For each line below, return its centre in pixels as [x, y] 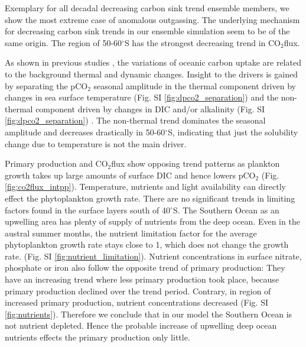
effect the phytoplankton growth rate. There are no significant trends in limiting [150, 198]
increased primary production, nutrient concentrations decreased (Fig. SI [137, 302]
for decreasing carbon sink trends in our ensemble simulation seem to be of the [147, 31]
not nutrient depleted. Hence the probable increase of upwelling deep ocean [141, 325]
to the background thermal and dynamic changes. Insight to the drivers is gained [151, 74]
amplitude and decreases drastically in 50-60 [85, 132]
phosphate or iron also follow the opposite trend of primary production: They [145, 267]
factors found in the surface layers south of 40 [88, 210]
